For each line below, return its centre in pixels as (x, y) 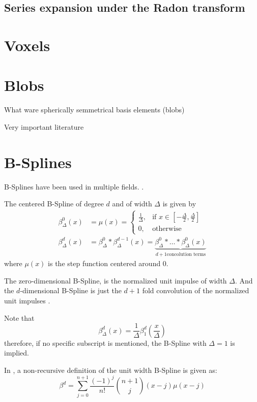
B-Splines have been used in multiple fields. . (74, 186)
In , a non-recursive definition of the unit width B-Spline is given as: (111, 370)
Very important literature (44, 126)
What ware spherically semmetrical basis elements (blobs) (94, 110)
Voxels (27, 45)
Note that (19, 317)
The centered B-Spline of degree (54, 204)
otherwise (167, 229)
